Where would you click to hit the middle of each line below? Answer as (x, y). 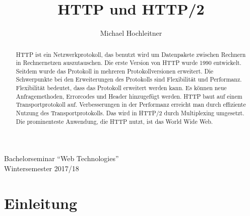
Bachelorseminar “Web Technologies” (61, 158)
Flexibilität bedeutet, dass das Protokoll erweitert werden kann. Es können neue (121, 88)
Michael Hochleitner (131, 33)
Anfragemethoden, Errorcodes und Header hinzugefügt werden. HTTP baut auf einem (129, 96)
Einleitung (41, 203)
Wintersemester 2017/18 (42, 168)
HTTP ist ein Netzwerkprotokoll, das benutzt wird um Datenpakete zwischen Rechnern (131, 54)
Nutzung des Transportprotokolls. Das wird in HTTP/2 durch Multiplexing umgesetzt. (130, 113)
